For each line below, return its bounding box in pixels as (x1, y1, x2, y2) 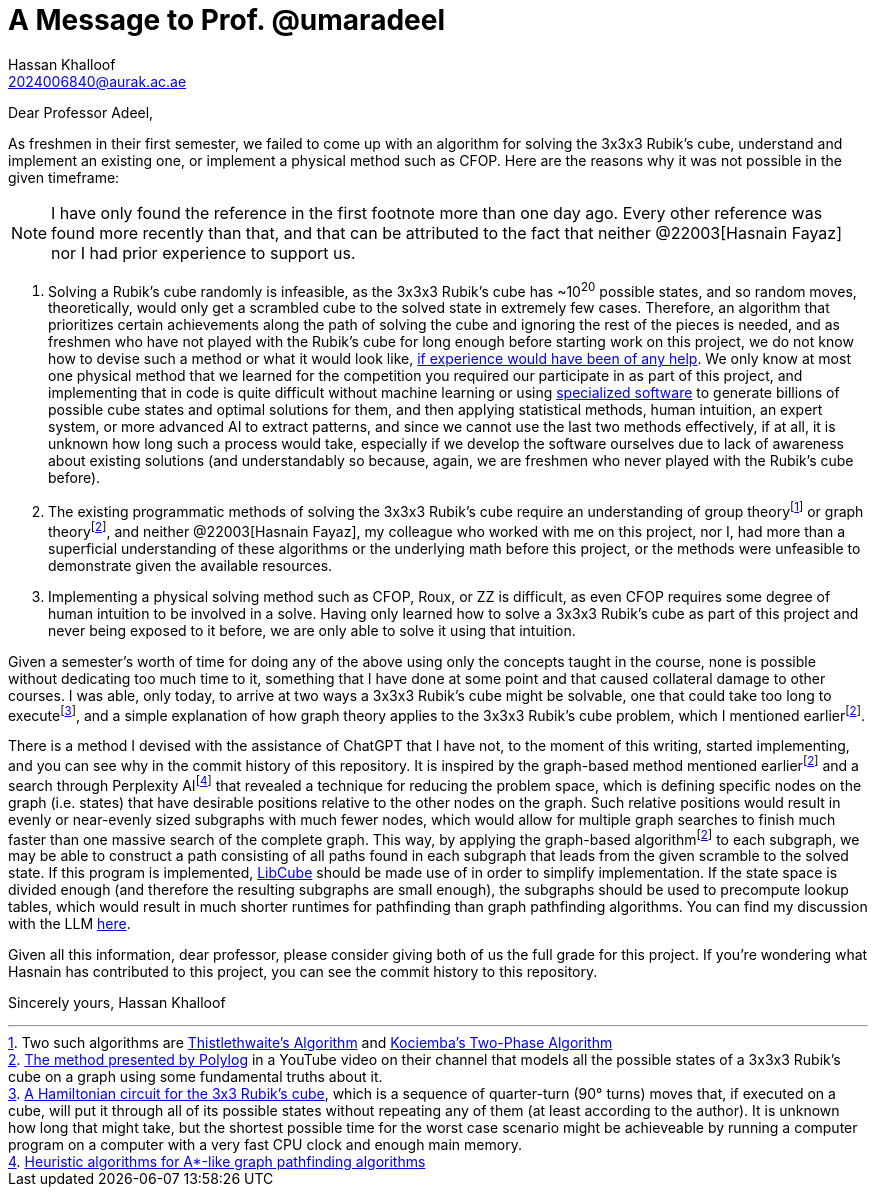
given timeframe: (8, 168, 120, 186)
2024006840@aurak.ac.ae (8, 72, 187, 90)
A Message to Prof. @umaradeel (8, 3, 445, 37)
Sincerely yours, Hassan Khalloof (8, 994, 226, 1012)
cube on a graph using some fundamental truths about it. (8, 1068, 383, 1086)
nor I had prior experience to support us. (51, 242, 356, 263)
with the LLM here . (8, 915, 131, 933)
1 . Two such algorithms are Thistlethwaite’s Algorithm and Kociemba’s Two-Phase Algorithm (8, 1034, 613, 1052)
